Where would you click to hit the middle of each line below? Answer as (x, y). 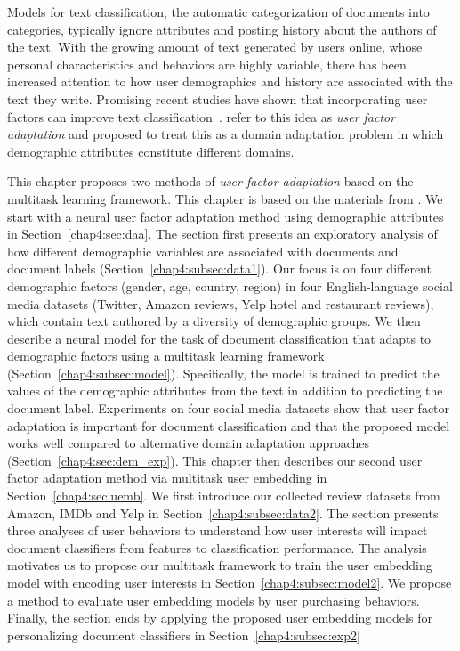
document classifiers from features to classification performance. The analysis (217, 547)
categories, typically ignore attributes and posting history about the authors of (222, 29)
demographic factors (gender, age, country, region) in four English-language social (230, 285)
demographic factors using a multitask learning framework (166, 356)
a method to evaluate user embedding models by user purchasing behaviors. (214, 600)
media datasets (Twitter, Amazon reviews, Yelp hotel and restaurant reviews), (221, 303)
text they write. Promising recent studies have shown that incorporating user (218, 98)
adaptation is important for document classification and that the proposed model (229, 425)
